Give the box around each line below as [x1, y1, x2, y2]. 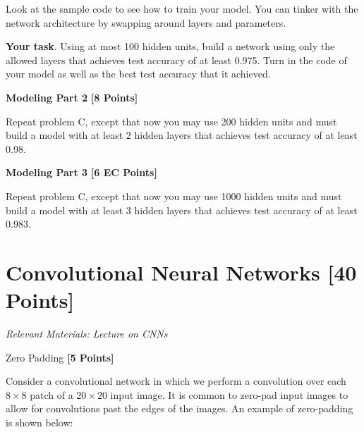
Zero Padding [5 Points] [6, 350, 114, 364]
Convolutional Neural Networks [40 [6, 257, 357, 286]
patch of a [30, 387, 73, 402]
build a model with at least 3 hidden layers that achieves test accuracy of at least [6, 202, 358, 217]
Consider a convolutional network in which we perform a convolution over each [6, 374, 346, 388]
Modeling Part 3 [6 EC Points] [6, 165, 157, 180]
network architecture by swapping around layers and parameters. [6, 15, 286, 30]
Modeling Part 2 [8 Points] [6, 90, 138, 104]
